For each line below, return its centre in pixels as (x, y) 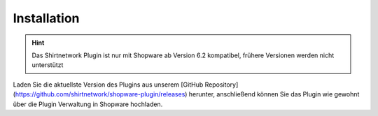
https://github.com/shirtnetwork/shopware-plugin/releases (100, 94)
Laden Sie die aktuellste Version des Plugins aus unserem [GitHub (108, 85)
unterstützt (48, 65)
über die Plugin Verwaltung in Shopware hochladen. (88, 104)
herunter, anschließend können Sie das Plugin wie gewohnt (274, 94)
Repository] (222, 85)
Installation (46, 18)
